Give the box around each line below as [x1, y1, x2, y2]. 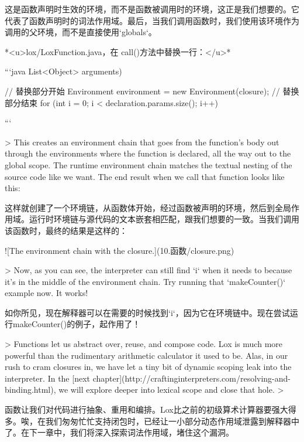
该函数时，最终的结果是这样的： [5, 224, 127, 236]
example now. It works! [5, 287, 88, 299]
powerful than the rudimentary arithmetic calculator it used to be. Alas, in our [5, 349, 288, 361]
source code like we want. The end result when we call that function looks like [5, 170, 285, 182]
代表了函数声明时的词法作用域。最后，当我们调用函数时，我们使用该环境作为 [5, 14, 299, 26]
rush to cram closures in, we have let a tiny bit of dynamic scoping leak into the [5, 361, 292, 373]
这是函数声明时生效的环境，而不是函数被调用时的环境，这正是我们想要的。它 [5, 3, 299, 15]
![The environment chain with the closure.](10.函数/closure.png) [5, 244, 234, 256]
